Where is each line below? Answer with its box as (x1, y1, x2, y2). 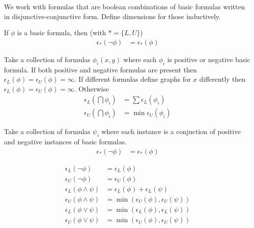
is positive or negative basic (167, 54, 251, 64)
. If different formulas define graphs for (74, 74, 191, 84)
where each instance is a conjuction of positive (101, 126, 241, 137)
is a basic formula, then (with (17, 27, 106, 38)
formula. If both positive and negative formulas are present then (4, 64, 197, 74)
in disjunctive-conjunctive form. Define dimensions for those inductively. (4, 11, 221, 21)
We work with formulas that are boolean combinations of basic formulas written (4, 1, 245, 11)
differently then (199, 74, 246, 84)
